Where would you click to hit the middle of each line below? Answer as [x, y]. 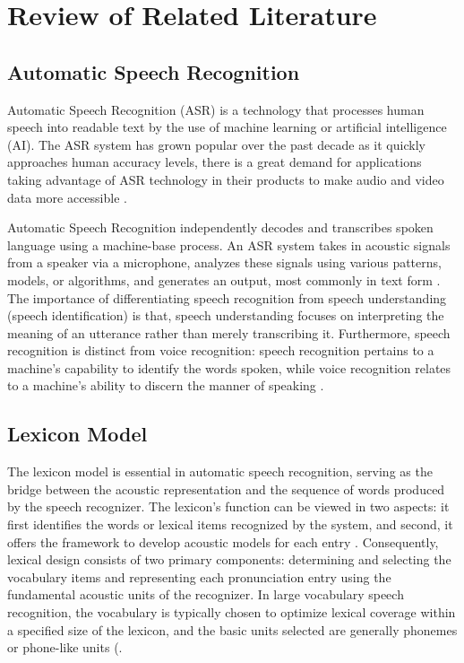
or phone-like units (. [65, 647]
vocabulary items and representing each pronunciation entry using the [199, 576]
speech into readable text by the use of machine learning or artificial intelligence [227, 127]
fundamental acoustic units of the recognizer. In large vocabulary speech [206, 594]
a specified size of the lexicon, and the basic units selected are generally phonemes [232, 629]
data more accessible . [67, 197]
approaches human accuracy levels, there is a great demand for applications [215, 162]
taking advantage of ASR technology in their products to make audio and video [226, 179]
